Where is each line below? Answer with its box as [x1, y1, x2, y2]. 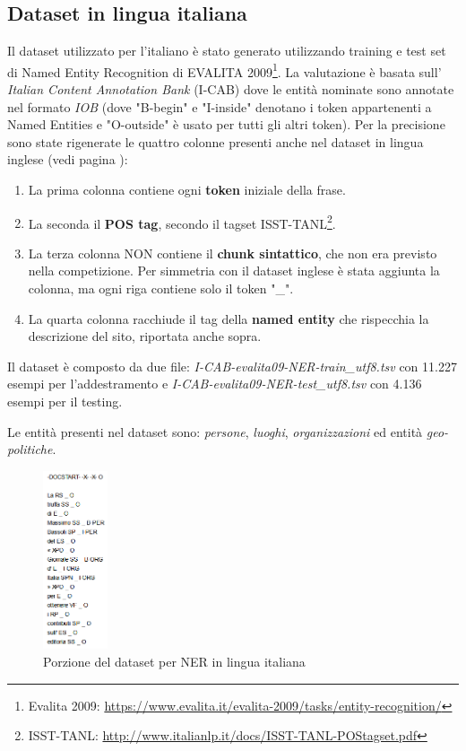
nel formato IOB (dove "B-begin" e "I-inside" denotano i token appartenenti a [7, 97, 432, 116]
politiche [7, 440, 53, 458]
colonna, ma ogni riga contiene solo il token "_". [28, 279, 294, 298]
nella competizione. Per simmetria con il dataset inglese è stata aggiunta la [28, 261, 440, 280]
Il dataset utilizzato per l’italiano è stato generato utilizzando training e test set [7, 41, 446, 60]
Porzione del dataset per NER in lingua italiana [43, 651, 306, 670]
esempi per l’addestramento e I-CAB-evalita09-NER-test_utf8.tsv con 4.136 [7, 374, 422, 393]
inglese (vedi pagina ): [7, 150, 128, 169]
